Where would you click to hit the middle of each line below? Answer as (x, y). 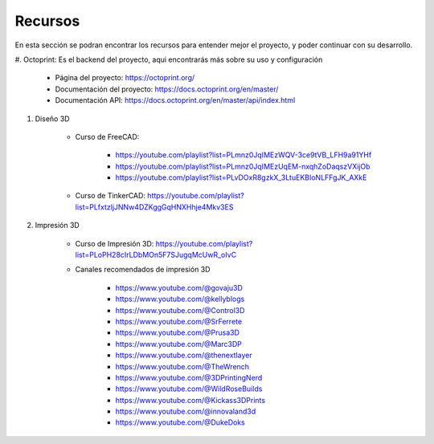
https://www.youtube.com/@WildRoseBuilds (189, 389)
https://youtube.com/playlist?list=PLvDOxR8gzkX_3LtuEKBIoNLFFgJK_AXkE (241, 177)
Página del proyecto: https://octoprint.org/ (125, 78)
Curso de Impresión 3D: (115, 243)
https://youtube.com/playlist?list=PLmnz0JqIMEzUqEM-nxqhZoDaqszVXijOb (243, 166)
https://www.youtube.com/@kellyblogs (180, 299)
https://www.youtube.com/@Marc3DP (179, 344)
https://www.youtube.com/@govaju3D (179, 287)
